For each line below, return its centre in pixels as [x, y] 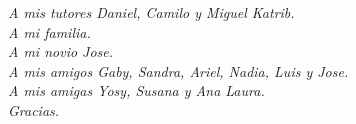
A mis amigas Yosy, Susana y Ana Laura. [136, 90]
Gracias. [34, 109]
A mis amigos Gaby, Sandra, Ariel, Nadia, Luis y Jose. [178, 70]
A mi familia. [49, 31]
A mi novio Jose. [61, 51]
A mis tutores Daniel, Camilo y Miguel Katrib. [151, 12]
